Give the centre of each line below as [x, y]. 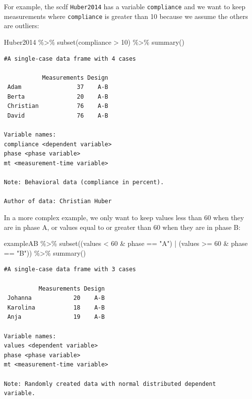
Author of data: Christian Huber [58, 201]
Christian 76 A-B [58, 106]
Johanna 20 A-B [56, 298]
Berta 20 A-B [58, 96]
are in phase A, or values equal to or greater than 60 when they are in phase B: [122, 227]
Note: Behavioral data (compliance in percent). [84, 182]
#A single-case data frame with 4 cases [70, 59]
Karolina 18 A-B [56, 307]
